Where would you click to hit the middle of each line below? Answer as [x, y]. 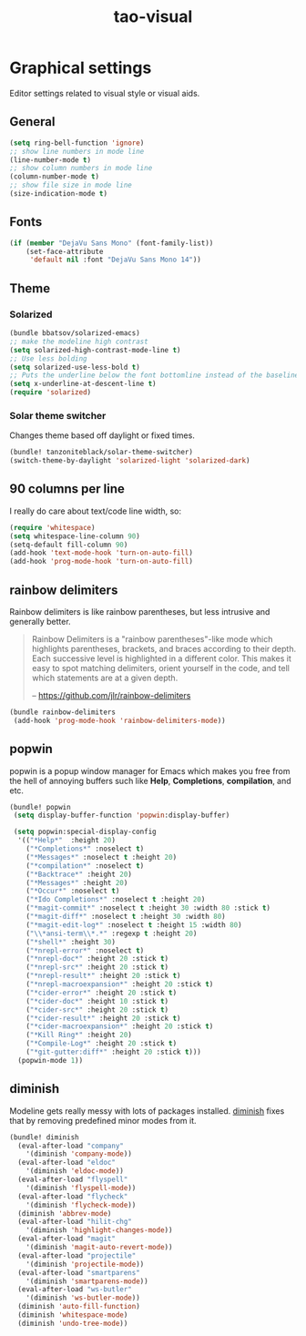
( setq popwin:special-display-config [85, 832]
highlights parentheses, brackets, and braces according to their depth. [164, 649]
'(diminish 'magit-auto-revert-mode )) [99, 1248]
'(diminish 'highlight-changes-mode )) [99, 1230]
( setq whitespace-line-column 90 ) [75, 536]
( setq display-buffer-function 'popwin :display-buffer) [122, 816]
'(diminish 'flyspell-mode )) [81, 1188]
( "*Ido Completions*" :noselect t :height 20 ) [116, 900]
